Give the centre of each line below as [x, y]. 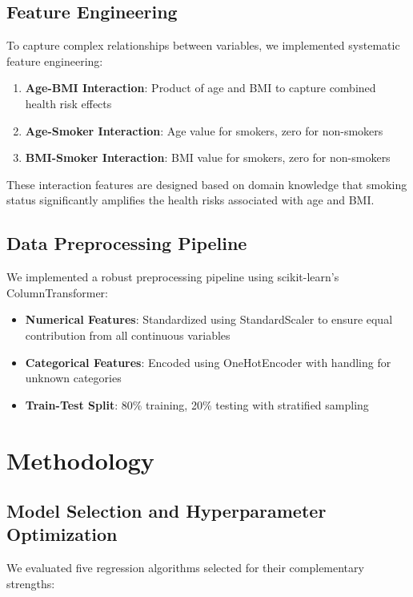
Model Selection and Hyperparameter [166, 511]
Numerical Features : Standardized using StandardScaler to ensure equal [209, 319]
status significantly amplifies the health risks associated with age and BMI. [190, 200]
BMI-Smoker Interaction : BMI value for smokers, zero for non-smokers [208, 157]
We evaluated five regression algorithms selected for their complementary [185, 568]
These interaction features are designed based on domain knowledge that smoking [207, 184]
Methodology [80, 460]
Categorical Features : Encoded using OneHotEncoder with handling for [208, 362]
